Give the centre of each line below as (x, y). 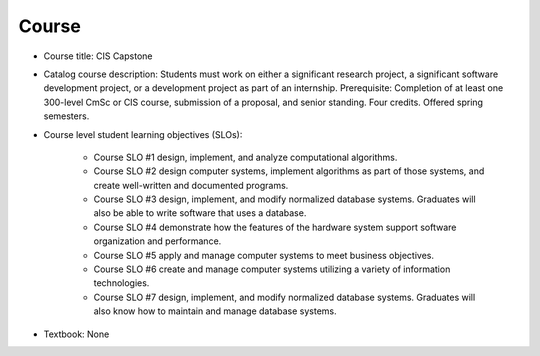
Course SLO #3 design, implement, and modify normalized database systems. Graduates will (284, 199)
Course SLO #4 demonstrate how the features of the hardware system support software (275, 227)
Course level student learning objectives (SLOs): (143, 134)
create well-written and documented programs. (191, 185)
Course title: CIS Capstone (98, 56)
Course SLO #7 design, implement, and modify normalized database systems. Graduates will (284, 297)
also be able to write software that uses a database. (200, 213)
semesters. (66, 116)
